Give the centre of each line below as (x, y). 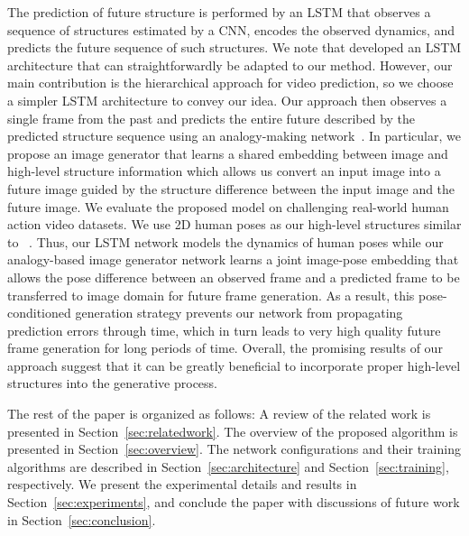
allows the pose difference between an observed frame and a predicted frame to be (234, 277)
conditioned (39, 313)
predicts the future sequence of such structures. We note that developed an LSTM (234, 47)
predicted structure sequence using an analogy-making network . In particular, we (234, 136)
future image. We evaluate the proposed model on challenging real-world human (228, 206)
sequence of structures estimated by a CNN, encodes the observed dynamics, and (231, 29)
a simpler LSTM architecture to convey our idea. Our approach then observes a (227, 100)
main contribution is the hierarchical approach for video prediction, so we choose (230, 83)
